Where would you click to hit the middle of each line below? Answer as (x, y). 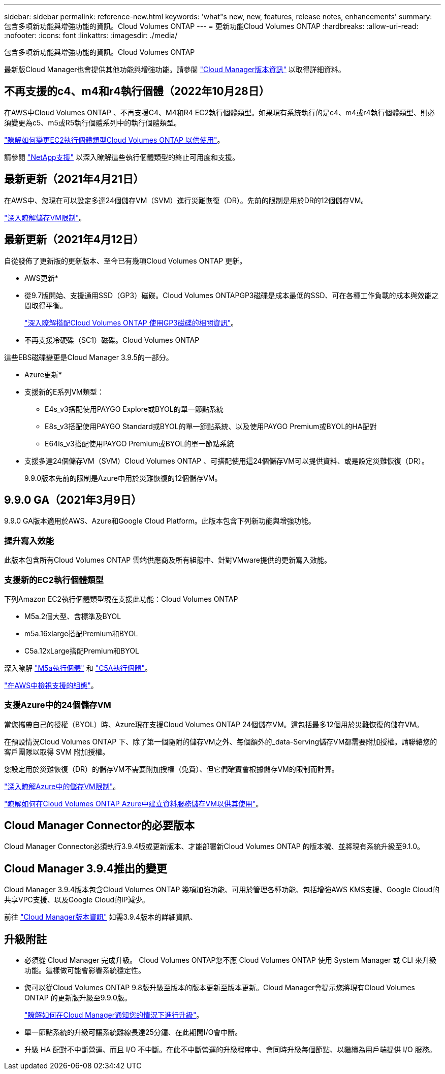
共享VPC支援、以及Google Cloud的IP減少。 (77, 900)
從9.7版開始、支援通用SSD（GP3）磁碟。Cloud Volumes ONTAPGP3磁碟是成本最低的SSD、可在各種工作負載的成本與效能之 (232, 295)
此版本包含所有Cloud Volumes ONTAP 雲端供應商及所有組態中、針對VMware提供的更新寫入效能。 (168, 560)
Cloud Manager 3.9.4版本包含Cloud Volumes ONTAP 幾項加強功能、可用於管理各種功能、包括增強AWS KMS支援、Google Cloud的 (222, 890)
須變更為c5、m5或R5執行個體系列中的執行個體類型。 (93, 122)
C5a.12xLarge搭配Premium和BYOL (82, 650)
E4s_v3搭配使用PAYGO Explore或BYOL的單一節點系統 (134, 409)
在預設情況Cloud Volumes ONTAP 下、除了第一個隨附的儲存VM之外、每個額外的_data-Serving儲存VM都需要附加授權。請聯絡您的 (221, 741)
